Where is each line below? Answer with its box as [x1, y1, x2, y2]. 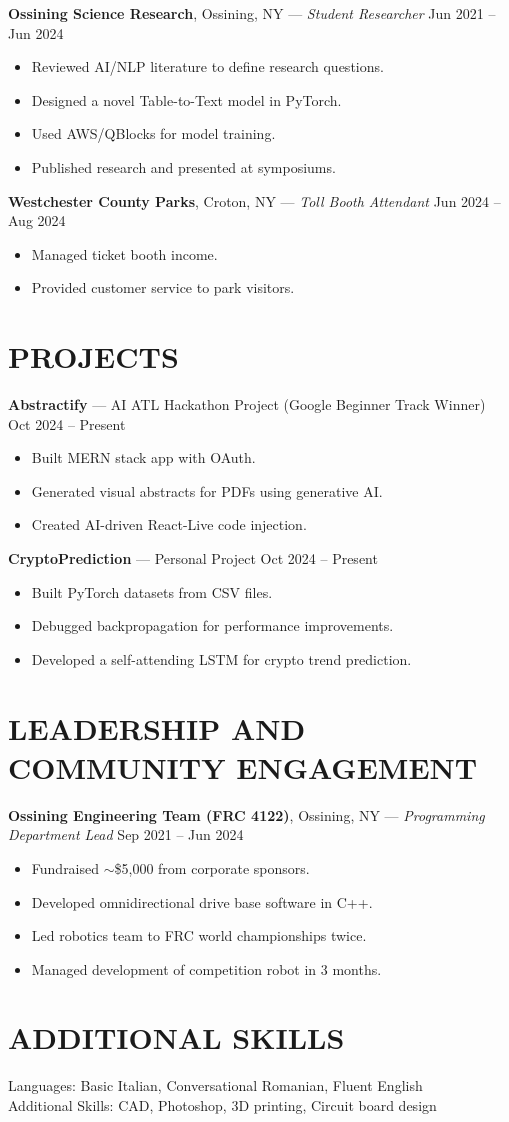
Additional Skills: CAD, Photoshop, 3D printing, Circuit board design [8, 1095, 437, 1115]
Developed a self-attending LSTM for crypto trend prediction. [31, 648, 412, 669]
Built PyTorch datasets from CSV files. [31, 581, 273, 602]
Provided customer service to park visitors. [31, 277, 295, 298]
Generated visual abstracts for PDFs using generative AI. [31, 480, 383, 501]
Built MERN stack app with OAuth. [31, 447, 256, 468]
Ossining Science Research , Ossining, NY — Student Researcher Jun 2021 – [8, 3, 496, 23]
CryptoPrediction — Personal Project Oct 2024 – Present [8, 548, 378, 569]
